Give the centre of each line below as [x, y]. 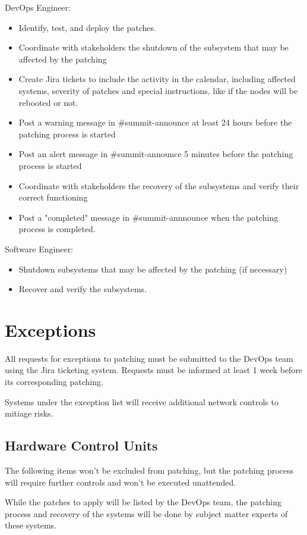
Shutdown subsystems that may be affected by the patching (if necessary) [153, 269]
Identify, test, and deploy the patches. [87, 27]
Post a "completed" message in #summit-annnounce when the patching [148, 217]
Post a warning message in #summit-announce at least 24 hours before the [155, 122]
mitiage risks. [29, 413]
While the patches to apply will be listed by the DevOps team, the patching [143, 502]
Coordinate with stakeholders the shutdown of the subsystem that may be [153, 47]
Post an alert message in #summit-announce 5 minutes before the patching [156, 154]
